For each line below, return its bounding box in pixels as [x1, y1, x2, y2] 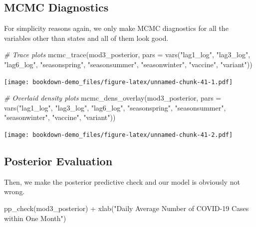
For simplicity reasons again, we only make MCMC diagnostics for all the [4, 23, 229, 33]
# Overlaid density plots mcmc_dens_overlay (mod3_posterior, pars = [4, 93, 222, 103]
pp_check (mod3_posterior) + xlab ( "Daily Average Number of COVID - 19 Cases [4, 203, 249, 214]
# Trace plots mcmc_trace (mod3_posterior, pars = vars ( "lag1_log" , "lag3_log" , [4, 49, 251, 60]
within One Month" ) [4, 213, 66, 223]
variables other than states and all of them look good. [4, 32, 169, 43]
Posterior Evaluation [4, 153, 113, 169]
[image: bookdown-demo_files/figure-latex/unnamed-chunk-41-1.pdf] [4, 78, 233, 86]
